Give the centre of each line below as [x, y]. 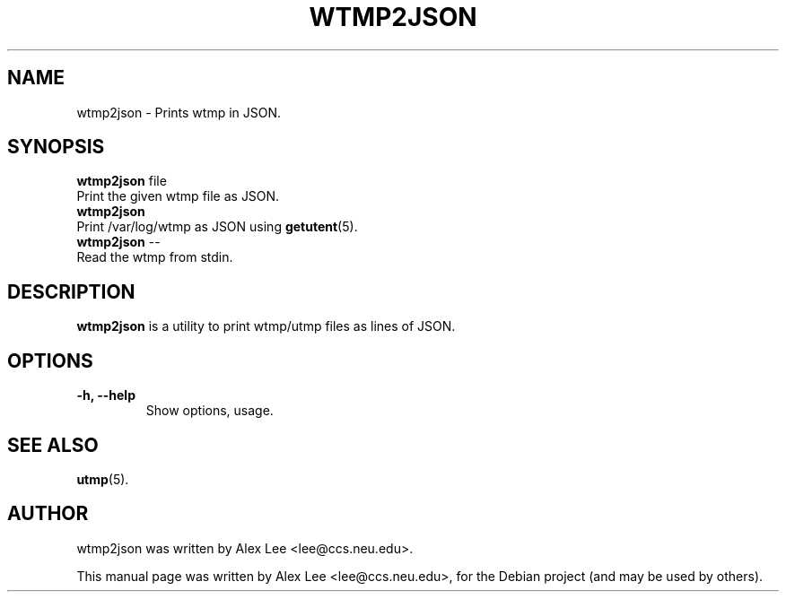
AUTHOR [48, 514]
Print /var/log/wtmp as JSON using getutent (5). [217, 227]
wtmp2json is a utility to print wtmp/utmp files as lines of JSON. [266, 326]
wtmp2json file [122, 181]
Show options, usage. [210, 411]
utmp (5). [103, 479]
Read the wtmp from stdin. [155, 257]
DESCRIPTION [71, 291]
